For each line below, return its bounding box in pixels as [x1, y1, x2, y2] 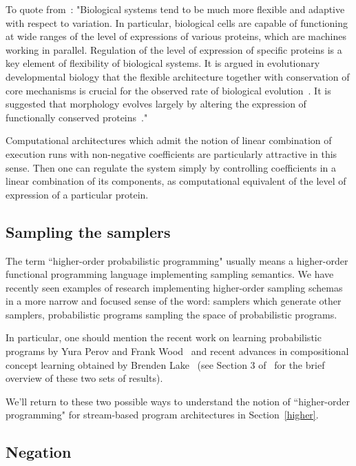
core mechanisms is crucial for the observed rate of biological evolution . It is [6, 83, 331, 97]
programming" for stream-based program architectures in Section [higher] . [6, 407, 319, 422]
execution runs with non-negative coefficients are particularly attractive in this [6, 146, 337, 161]
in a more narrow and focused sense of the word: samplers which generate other [6, 294, 342, 308]
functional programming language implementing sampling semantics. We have [6, 267, 334, 281]
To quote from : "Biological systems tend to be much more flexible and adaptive [6, 2, 345, 16]
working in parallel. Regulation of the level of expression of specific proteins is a [6, 42, 342, 57]
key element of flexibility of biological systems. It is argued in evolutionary [6, 56, 320, 70]
